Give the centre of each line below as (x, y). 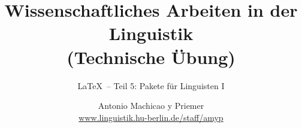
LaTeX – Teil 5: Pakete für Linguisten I (151, 85)
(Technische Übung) (151, 57)
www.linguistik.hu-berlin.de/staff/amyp (151, 117)
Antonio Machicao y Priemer (151, 106)
